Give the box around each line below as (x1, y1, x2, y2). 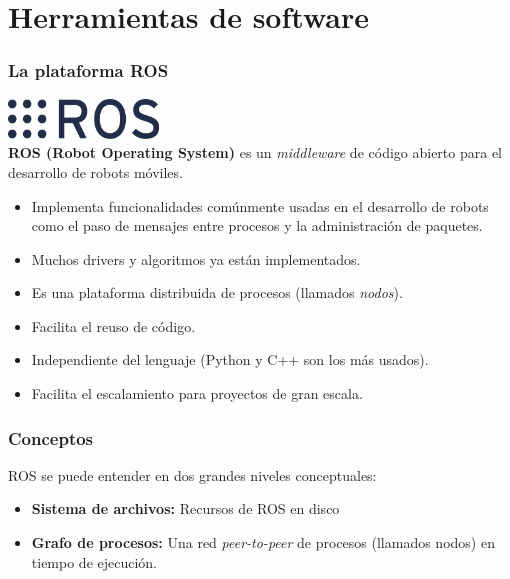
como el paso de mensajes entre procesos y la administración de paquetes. (31, 215, 483, 236)
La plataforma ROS (8, 58, 169, 83)
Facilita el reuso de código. (31, 315, 196, 336)
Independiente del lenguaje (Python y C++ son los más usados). (31, 349, 429, 370)
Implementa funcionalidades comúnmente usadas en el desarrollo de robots (31, 195, 489, 216)
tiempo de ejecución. (31, 551, 158, 572)
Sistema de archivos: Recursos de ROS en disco (31, 498, 340, 519)
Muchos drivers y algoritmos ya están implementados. (31, 248, 361, 269)
